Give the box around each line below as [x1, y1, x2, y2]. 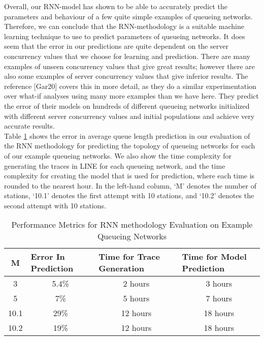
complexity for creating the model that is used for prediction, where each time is [4, 170, 255, 181]
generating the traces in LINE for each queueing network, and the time [4, 160, 225, 171]
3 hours [206, 277, 233, 290]
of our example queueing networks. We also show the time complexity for [4, 150, 232, 161]
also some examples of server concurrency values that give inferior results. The [4, 71, 248, 81]
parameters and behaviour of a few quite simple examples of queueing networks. [4, 11, 253, 21]
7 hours [206, 292, 233, 304]
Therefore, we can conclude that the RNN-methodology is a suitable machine [4, 21, 244, 32]
